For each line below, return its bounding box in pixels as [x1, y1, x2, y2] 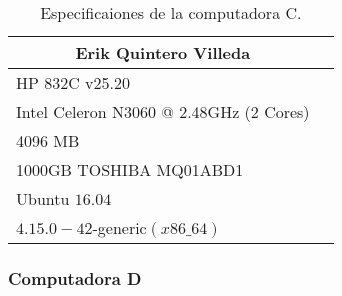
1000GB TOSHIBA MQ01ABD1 [16, 158, 244, 181]
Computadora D [8, 265, 142, 290]
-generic [92, 216, 147, 239]
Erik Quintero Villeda [75, 41, 251, 64]
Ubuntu [16, 187, 70, 210]
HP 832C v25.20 [16, 71, 131, 94]
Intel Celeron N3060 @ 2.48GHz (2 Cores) [16, 100, 310, 123]
